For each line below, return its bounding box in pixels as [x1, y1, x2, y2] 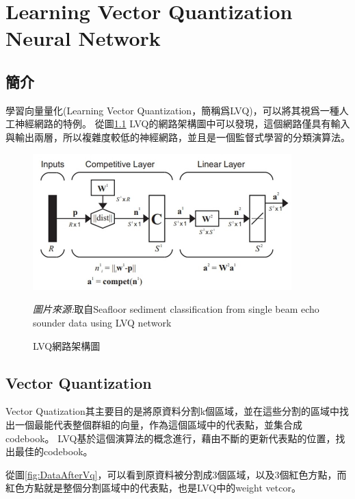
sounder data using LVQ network [33, 315, 172, 329]
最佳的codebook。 [14, 444, 93, 459]
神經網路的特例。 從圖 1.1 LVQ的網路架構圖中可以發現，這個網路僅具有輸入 [14, 116, 350, 131]
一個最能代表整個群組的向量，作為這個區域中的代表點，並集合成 [14, 417, 302, 431]
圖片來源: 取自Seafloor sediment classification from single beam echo [33, 302, 319, 316]
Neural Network [5, 24, 161, 52]
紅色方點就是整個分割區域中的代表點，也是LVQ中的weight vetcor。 [5, 481, 301, 495]
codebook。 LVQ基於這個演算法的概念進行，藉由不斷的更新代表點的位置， [5, 431, 336, 445]
